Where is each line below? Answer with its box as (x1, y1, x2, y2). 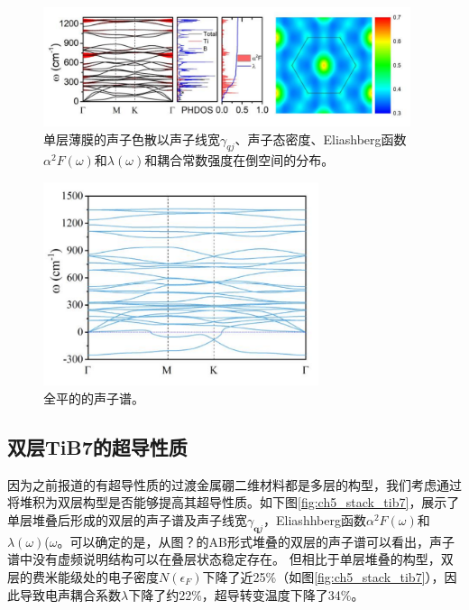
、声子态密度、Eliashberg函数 (234, 129, 407, 148)
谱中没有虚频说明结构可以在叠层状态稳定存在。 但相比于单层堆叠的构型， (7, 550, 441, 568)
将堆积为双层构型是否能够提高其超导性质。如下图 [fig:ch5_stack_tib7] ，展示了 (7, 493, 460, 512)
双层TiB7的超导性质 (7, 432, 188, 460)
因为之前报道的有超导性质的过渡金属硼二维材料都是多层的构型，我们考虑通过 (7, 475, 462, 494)
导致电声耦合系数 (19, 585, 121, 604)
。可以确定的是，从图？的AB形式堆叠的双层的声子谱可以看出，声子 (57, 531, 455, 550)
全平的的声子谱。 (43, 388, 144, 407)
